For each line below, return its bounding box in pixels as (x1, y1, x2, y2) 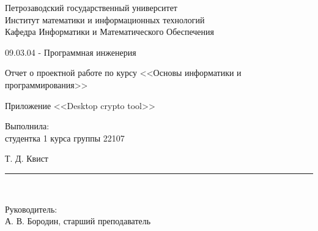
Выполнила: (5, 119, 50, 132)
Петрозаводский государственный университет (5, 1, 177, 13)
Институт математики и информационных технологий (5, 13, 205, 26)
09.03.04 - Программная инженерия (5, 45, 136, 58)
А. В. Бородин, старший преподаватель (5, 214, 151, 227)
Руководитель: (5, 202, 57, 215)
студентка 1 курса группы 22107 (5, 131, 125, 144)
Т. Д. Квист (5, 152, 48, 165)
